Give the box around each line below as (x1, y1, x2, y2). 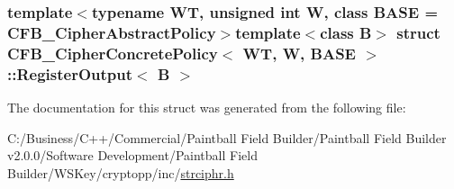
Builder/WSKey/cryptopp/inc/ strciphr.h (7, 163, 234, 182)
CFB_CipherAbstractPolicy (7, 21, 216, 43)
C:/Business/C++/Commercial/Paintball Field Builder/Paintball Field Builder (7, 128, 447, 147)
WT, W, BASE (242, 41, 356, 64)
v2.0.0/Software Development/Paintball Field (7, 146, 258, 165)
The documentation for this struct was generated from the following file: (7, 97, 406, 116)
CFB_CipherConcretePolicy (7, 41, 218, 64)
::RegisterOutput (7, 62, 133, 85)
